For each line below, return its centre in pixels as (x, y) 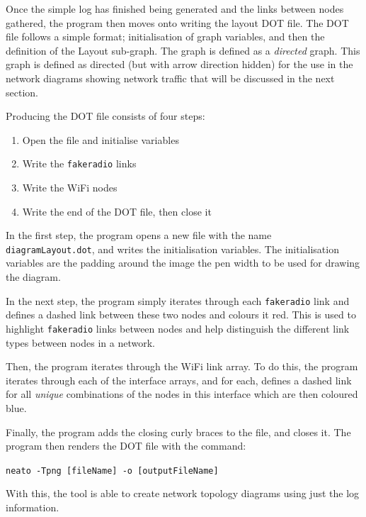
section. (22, 92)
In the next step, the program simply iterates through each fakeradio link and (178, 300)
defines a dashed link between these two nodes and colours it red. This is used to (181, 315)
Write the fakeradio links (79, 163)
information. (33, 507)
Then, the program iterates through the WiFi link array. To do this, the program (182, 366)
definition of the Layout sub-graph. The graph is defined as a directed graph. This (183, 50)
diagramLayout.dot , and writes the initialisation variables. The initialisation (172, 249)
